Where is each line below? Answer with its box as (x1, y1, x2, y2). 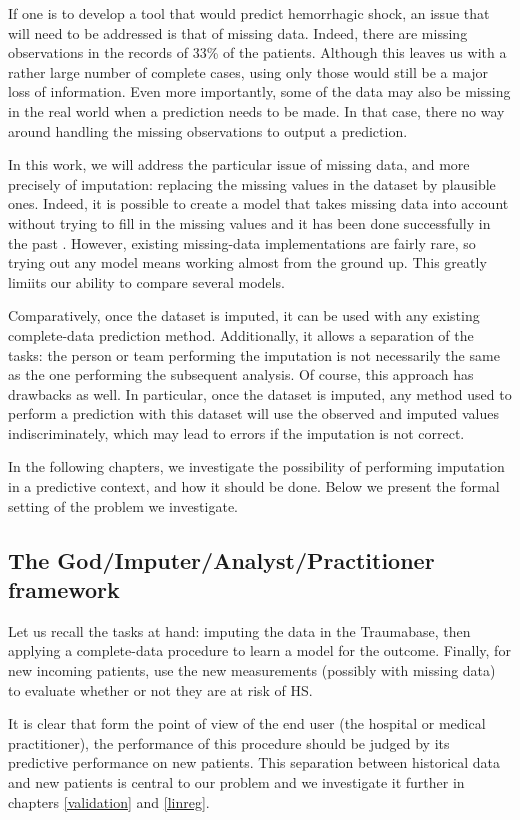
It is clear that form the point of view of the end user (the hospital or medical (8, 713, 486, 734)
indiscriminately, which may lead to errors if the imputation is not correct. (8, 422, 465, 443)
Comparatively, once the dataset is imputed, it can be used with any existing (8, 305, 480, 326)
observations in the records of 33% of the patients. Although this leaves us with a (8, 42, 507, 63)
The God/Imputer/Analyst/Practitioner (8, 544, 435, 575)
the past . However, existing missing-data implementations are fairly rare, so (8, 232, 476, 253)
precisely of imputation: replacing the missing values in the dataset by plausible (8, 173, 496, 194)
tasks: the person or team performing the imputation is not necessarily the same (8, 344, 500, 365)
